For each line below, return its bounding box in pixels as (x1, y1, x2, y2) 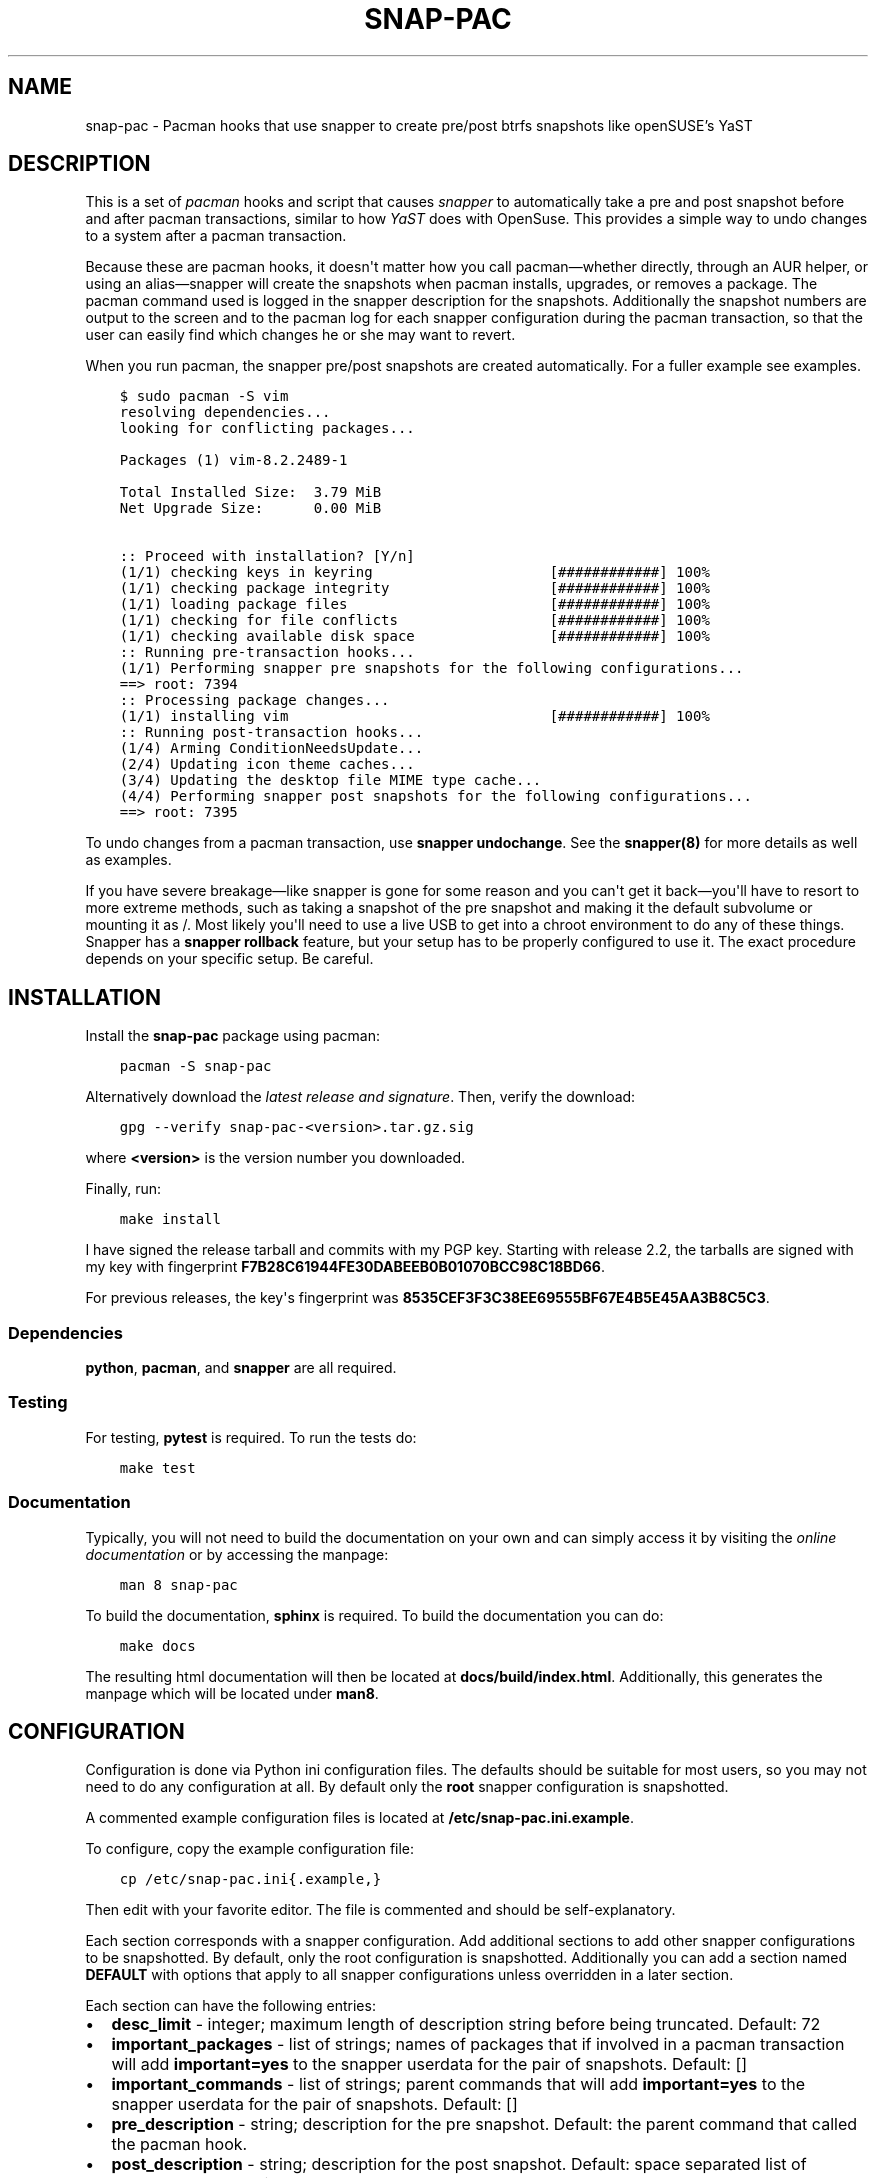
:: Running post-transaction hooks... (119, 724, 424, 741)
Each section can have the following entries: (85, 1997, 376, 2015)
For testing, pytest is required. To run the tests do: (85, 1428, 417, 1446)
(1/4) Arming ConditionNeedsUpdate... (119, 740, 424, 757)
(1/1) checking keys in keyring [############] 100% (119, 564, 710, 581)
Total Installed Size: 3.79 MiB (119, 484, 382, 501)
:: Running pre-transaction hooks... (119, 644, 415, 661)
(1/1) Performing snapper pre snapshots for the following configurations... (119, 660, 744, 677)
